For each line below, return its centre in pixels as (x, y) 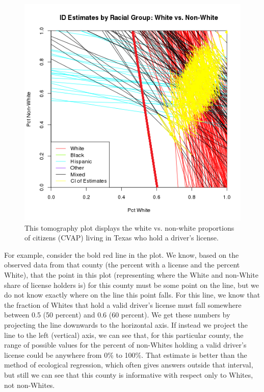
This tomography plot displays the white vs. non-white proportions (129, 227)
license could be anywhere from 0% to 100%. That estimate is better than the (126, 354)
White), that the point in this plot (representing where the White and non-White (131, 274)
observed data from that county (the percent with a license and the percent (122, 265)
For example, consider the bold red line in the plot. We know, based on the (122, 254)
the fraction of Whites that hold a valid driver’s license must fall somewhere (123, 304)
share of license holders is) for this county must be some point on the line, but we (131, 285)
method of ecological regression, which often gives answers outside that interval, (129, 365)
